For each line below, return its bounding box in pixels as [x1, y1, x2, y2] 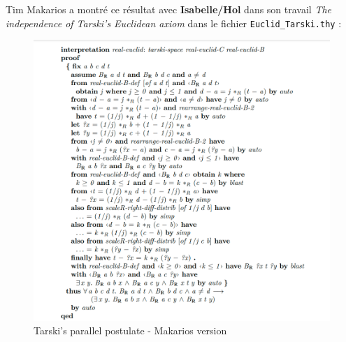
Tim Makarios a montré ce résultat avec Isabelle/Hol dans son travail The [6, 2, 332, 16]
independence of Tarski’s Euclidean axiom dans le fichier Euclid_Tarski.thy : [6, 15, 342, 30]
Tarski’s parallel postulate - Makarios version [34, 323, 227, 338]
